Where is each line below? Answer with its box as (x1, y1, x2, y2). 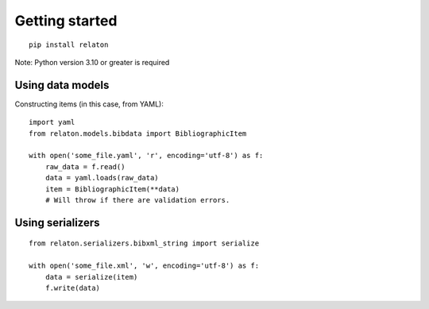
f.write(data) (44, 283, 101, 292)
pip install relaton (29, 40, 109, 49)
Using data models (14, 78, 110, 91)
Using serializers (14, 215, 100, 230)
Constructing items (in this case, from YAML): (14, 99, 164, 109)
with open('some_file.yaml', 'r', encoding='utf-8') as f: (29, 151, 264, 160)
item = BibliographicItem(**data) (44, 184, 180, 194)
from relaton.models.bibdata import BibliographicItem (29, 129, 247, 138)
